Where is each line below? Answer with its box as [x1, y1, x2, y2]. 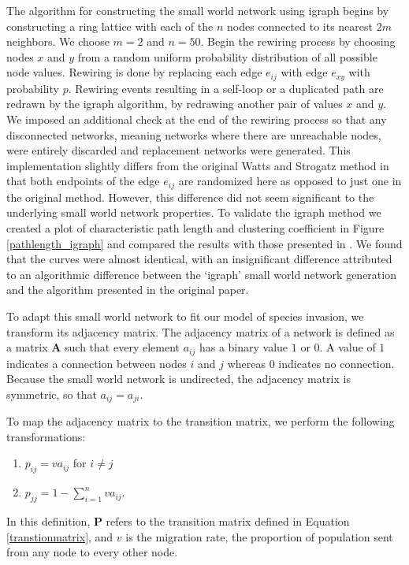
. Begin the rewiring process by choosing [200, 33, 396, 50]
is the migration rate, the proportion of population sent [125, 528, 393, 545]
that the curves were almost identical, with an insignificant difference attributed [6, 251, 392, 267]
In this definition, [6, 513, 91, 530]
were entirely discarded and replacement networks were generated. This [6, 142, 351, 158]
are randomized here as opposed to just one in [178, 173, 402, 189]
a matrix [6, 339, 48, 355]
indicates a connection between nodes [6, 355, 187, 371]
